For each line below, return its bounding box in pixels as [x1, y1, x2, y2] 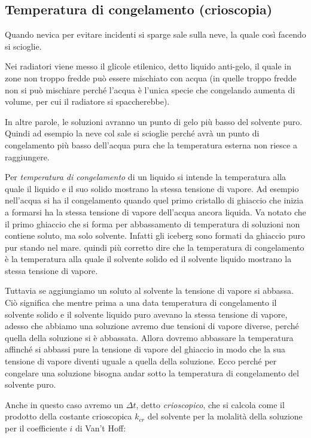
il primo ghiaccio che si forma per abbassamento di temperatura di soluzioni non [5, 217, 300, 230]
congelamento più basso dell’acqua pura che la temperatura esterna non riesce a [5, 138, 297, 151]
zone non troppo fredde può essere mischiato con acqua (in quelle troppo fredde [5, 71, 297, 84]
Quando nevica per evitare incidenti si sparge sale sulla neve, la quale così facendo [5, 28, 306, 41]
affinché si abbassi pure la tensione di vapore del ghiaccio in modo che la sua [5, 343, 286, 355]
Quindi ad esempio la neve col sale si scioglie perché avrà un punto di [5, 127, 260, 139]
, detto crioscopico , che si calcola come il [136, 398, 285, 410]
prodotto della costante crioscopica [5, 410, 132, 422]
